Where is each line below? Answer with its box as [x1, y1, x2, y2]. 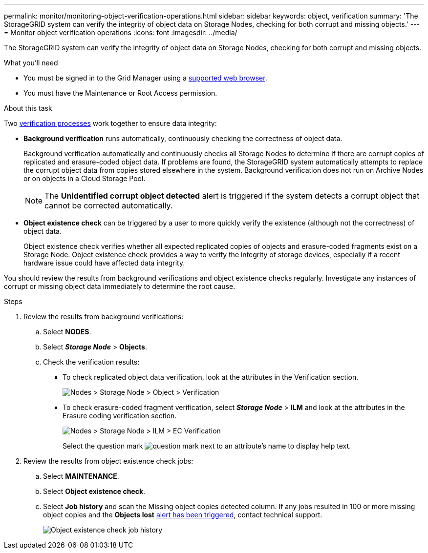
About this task [4, 104, 52, 112]
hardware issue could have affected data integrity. [23, 259, 185, 267]
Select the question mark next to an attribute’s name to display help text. [63, 442, 351, 450]
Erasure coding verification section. [63, 411, 177, 420]
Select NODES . [43, 328, 91, 336]
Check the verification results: [43, 358, 140, 366]
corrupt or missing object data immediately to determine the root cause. [4, 282, 235, 290]
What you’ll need [4, 59, 58, 67]
